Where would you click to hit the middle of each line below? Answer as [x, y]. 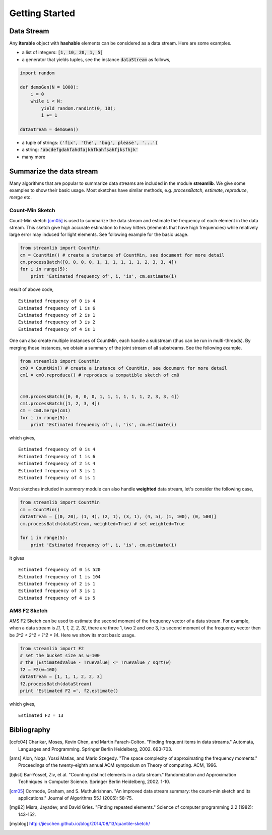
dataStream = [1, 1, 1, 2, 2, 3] [61, 677]
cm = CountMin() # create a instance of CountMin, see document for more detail [122, 255]
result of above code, [31, 289]
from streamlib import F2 [52, 648]
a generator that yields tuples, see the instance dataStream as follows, [96, 59]
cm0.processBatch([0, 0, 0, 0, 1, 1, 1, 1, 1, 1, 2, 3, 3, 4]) [100, 396]
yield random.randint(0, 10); [78, 108]
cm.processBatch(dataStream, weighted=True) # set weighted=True [102, 524]
